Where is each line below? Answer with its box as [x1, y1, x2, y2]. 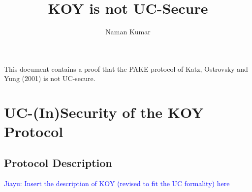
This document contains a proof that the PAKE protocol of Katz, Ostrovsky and [4, 63, 248, 74]
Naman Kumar [105, 27, 151, 37]
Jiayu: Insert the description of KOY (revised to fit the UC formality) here [4, 178, 230, 188]
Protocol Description [4, 155, 112, 170]
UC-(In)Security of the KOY [4, 102, 204, 122]
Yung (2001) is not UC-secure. [4, 73, 95, 83]
